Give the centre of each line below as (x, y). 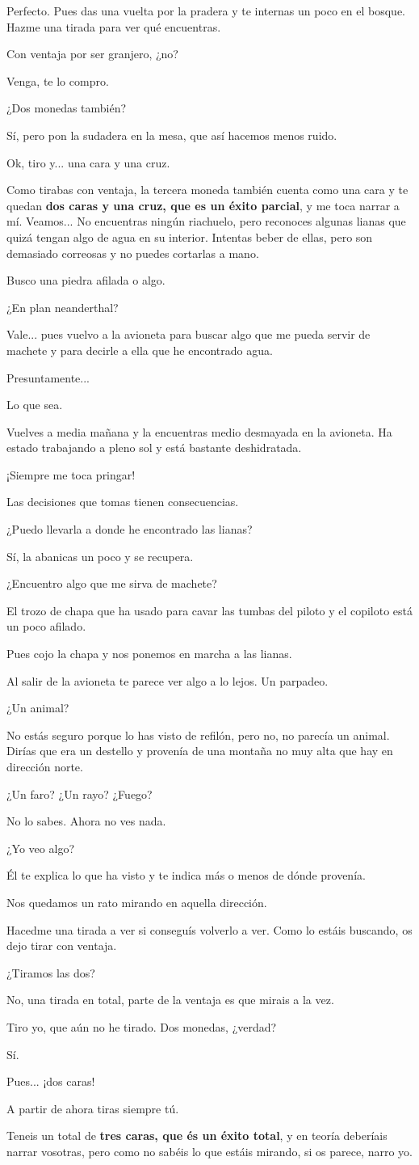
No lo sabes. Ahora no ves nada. (86, 821)
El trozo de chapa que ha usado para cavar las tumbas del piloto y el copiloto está (210, 610)
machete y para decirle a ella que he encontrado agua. (140, 350)
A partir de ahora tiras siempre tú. (93, 1108)
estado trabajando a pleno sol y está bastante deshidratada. (154, 447)
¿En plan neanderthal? (63, 307)
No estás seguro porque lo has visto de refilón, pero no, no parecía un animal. (198, 734)
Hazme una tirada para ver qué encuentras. (114, 26)
